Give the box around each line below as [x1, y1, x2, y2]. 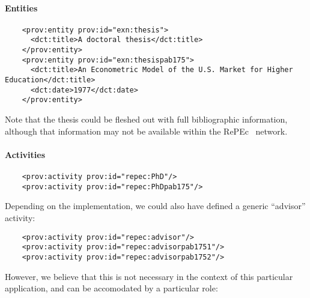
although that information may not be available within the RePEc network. [5, 124, 288, 137]
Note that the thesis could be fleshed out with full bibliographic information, [5, 113, 288, 126]
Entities [5, 1, 38, 14]
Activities [5, 148, 46, 160]
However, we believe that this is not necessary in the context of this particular [5, 270, 293, 282]
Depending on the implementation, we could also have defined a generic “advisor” [5, 199, 306, 212]
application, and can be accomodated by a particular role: [5, 282, 218, 294]
